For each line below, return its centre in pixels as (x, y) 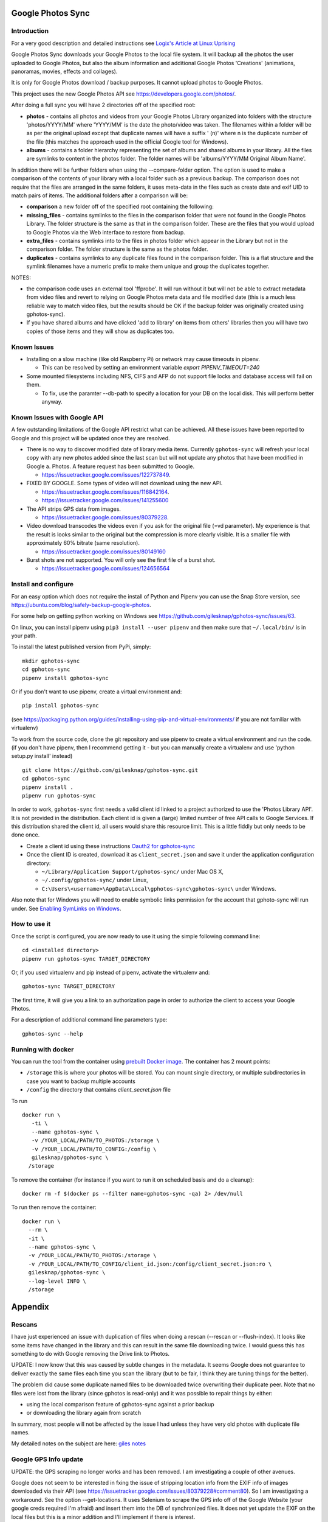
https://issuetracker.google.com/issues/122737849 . (106, 475)
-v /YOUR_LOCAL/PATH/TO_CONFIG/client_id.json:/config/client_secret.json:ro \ (150, 1264)
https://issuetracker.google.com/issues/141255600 (105, 500)
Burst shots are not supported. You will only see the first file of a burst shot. (121, 559)
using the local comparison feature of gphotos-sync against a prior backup (121, 1404)
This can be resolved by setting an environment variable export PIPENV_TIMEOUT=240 (151, 368)
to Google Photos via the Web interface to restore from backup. (106, 232)
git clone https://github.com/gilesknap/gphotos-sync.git (110, 770)
